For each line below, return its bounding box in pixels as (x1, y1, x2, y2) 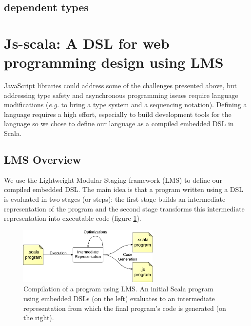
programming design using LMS (4, 52, 224, 72)
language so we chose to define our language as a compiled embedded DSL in (4, 118, 234, 129)
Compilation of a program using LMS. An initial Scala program (23, 284, 213, 294)
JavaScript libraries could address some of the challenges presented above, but (4, 80, 237, 91)
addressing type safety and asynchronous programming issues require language (4, 90, 238, 100)
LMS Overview (4, 152, 81, 167)
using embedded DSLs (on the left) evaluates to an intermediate (23, 293, 215, 303)
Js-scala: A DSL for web (4, 33, 170, 53)
